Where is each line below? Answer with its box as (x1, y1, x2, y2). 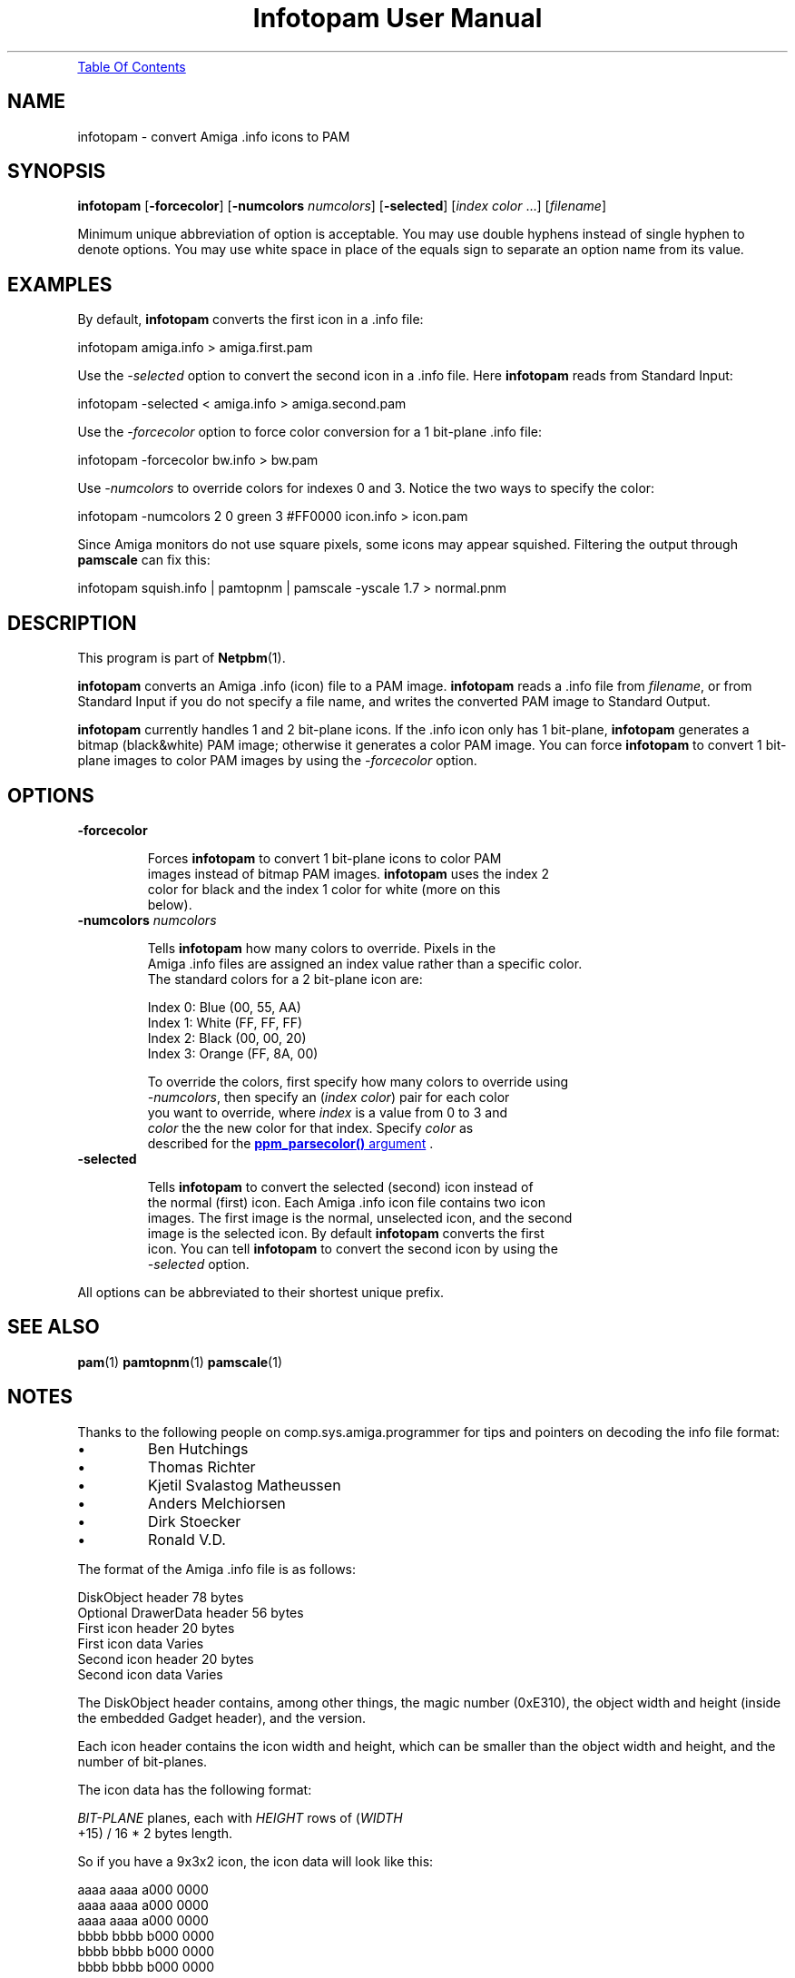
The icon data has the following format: (77, 1781, 312, 1797)
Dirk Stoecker (148, 1511, 241, 1530)
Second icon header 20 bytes (77, 1650, 254, 1667)
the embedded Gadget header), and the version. (77, 1709, 367, 1726)
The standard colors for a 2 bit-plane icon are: (147, 970, 423, 987)
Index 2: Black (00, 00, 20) (147, 1029, 307, 1046)
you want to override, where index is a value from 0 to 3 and (147, 1104, 507, 1120)
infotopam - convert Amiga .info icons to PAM (77, 128, 350, 144)
